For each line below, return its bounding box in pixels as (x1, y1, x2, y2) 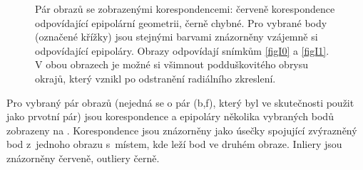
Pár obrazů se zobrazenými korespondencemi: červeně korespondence (35, 1, 335, 16)
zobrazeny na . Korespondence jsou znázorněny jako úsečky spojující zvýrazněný (6, 122, 357, 137)
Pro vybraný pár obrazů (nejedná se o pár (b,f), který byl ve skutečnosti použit (6, 95, 354, 110)
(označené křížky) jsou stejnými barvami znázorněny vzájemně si (35, 29, 318, 44)
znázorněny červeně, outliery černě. (6, 150, 160, 165)
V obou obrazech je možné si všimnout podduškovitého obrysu (35, 57, 309, 72)
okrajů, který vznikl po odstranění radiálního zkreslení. (35, 70, 276, 85)
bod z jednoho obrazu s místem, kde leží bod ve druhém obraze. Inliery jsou (6, 137, 342, 152)
